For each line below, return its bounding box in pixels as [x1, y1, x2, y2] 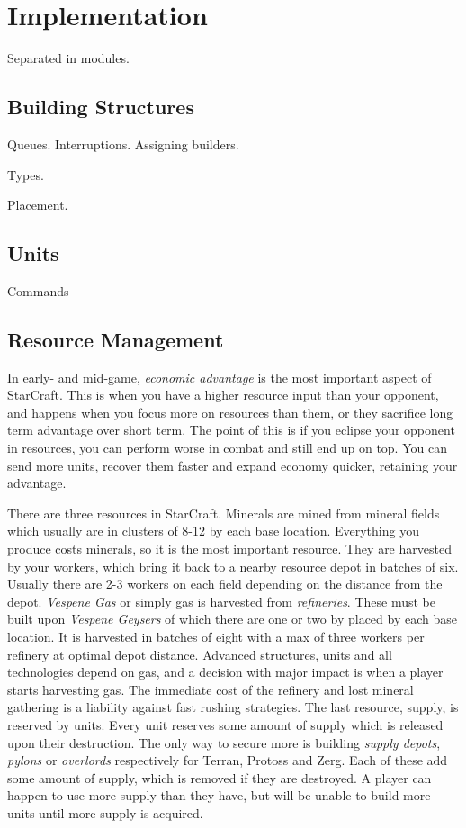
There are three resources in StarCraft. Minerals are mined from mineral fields [7, 503, 440, 522]
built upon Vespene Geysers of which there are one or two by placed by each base [7, 609, 457, 628]
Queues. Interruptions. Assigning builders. [7, 134, 239, 153]
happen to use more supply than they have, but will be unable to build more [7, 786, 431, 805]
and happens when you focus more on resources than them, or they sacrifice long [7, 402, 453, 421]
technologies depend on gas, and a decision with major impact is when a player [7, 662, 444, 681]
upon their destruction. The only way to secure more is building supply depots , [7, 733, 441, 751]
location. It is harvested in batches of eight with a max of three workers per [7, 627, 425, 646]
